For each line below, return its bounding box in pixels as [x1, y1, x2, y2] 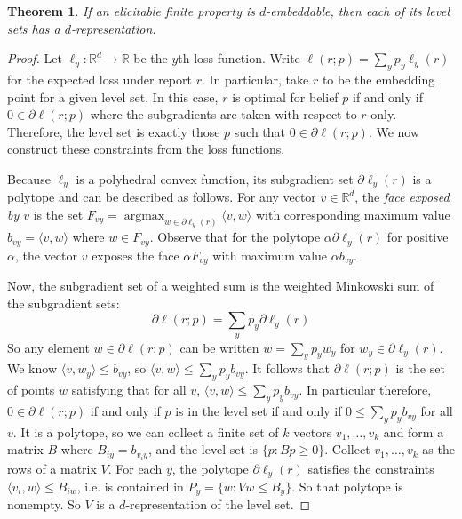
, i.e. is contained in [76, 477, 184, 496]
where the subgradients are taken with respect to [90, 105, 357, 124]
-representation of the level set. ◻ [125, 495, 311, 514]
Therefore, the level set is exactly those [7, 122, 220, 140]
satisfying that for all [71, 380, 187, 399]
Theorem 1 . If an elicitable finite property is [7, 2, 255, 20]
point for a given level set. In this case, [7, 87, 219, 106]
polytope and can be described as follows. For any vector [7, 188, 316, 206]
